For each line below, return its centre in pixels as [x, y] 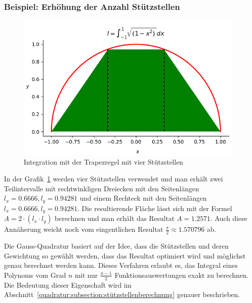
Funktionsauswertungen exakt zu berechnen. [182, 275]
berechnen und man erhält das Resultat [115, 218]
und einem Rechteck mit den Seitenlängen [143, 198]
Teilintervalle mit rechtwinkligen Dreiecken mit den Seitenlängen [102, 188]
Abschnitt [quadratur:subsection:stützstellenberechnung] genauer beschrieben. [122, 294]
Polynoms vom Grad [35, 275]
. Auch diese [229, 218]
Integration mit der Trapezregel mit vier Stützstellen [104, 162]
